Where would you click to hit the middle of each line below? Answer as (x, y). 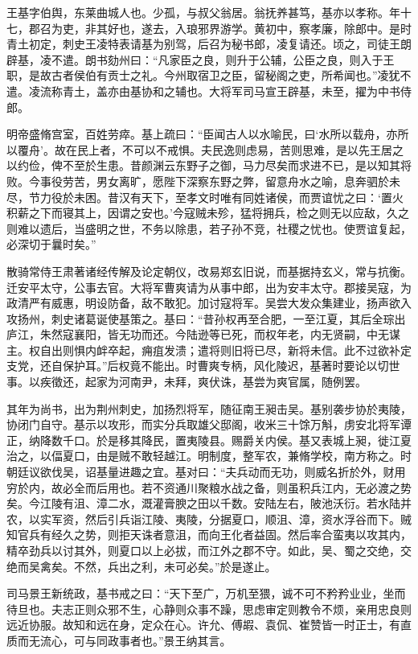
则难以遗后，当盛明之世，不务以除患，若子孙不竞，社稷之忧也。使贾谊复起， (209, 228)
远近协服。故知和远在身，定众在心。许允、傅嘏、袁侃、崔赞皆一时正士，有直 (209, 625)
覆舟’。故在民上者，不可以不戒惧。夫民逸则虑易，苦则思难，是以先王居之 (210, 149)
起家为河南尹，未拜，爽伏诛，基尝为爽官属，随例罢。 (225, 382)
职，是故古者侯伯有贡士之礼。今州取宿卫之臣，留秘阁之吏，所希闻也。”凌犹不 (209, 75)
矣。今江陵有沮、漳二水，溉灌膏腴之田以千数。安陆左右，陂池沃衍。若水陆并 (209, 503)
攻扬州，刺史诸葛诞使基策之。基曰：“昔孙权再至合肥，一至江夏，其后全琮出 (206, 318)
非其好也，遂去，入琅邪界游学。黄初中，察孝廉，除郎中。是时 (248, 28)
